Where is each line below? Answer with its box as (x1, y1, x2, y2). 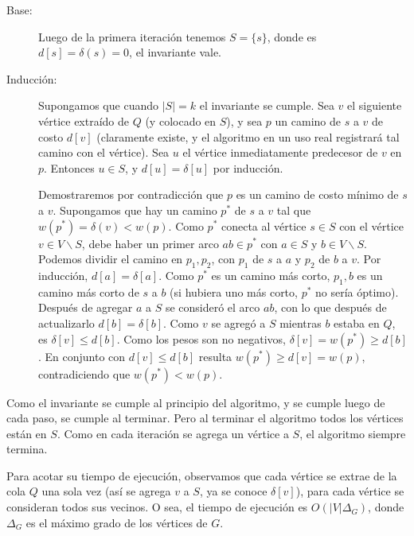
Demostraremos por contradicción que (38, 186, 224, 203)
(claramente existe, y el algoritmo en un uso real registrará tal (96, 128, 400, 145)
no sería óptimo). (315, 283, 399, 300)
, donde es (267, 28, 317, 45)
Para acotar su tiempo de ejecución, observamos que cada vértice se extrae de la (6, 467, 397, 484)
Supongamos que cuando (38, 97, 158, 114)
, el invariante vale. (129, 44, 222, 60)
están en (6, 425, 47, 441)
